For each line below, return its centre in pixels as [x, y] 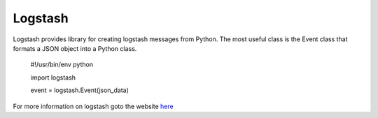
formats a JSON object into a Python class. [75, 48]
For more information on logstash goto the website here [93, 106]
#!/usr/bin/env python [62, 65]
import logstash [53, 78]
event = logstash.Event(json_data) [80, 90]
